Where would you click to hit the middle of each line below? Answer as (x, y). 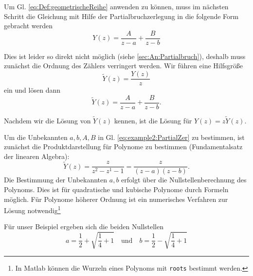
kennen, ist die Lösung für (153, 120)
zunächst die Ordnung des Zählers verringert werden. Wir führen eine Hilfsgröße (124, 66)
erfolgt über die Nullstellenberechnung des (184, 180)
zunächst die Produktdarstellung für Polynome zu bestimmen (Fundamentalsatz (123, 147)
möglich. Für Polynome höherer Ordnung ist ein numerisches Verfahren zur (116, 199)
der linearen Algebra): (37, 156)
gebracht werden (28, 26)
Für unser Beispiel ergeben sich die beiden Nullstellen (84, 227)
